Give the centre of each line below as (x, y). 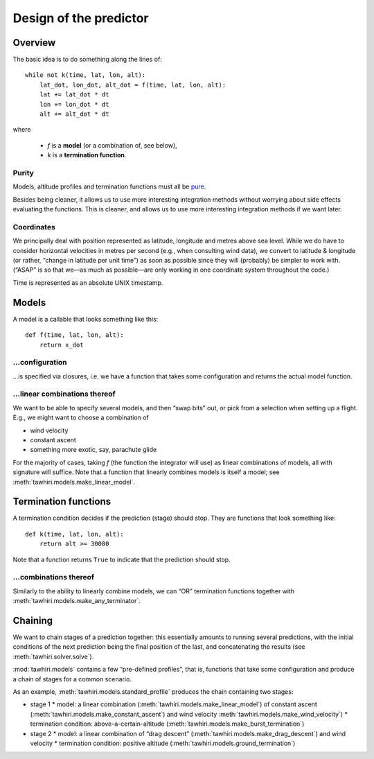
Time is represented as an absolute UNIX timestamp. (88, 282)
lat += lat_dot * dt (74, 95)
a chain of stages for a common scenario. (72, 679)
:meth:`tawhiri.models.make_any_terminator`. (77, 601)
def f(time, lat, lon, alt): (74, 335)
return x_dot (61, 344)
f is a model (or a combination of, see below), (112, 145)
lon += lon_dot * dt (74, 104)
